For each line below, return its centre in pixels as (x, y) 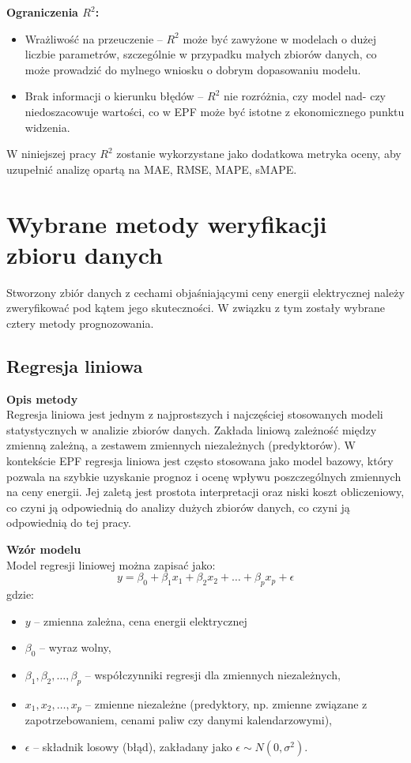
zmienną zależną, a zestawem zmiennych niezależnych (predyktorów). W (181, 445)
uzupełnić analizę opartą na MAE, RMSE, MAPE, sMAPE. (152, 169)
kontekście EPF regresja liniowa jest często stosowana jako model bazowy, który (200, 461)
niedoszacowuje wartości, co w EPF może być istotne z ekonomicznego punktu (215, 111)
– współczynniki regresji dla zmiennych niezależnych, (213, 674)
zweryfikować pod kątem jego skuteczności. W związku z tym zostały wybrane (196, 308)
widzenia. (47, 127)
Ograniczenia (42, 12)
